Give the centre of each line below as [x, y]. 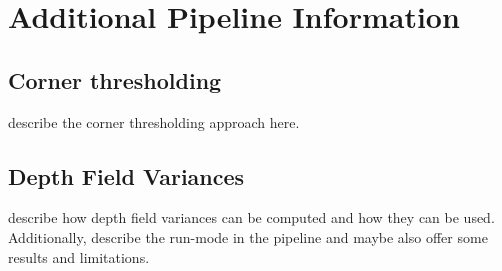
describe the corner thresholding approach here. [154, 121]
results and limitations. [79, 256]
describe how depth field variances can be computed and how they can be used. [251, 217]
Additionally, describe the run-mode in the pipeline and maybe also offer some [248, 236]
